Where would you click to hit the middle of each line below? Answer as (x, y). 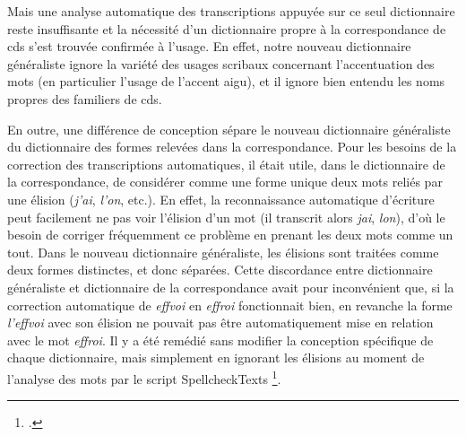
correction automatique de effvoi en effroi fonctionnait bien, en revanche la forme (230, 305)
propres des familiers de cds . (85, 98)
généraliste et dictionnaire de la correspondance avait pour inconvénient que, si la (231, 287)
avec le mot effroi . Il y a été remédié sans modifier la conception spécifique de (220, 340)
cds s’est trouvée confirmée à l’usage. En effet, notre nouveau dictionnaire (209, 46)
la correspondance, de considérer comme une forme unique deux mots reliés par (225, 182)
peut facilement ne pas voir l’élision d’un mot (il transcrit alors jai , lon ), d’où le (226, 217)
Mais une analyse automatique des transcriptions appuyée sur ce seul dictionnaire (231, 11)
